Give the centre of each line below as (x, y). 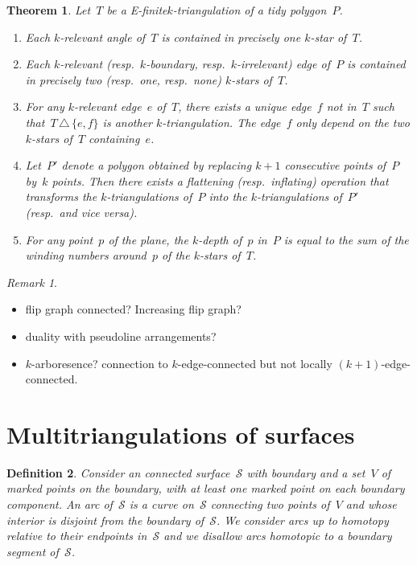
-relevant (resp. (97, 64)
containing (114, 138)
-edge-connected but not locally (255, 363)
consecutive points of (335, 165)
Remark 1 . (32, 282)
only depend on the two (353, 122)
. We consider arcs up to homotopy (303, 520)
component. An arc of (60, 504)
